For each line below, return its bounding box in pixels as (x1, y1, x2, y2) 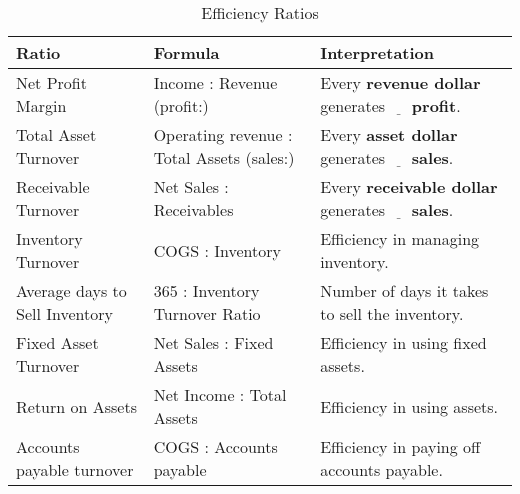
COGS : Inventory (153, 238, 281, 262)
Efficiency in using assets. (320, 394, 499, 418)
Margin (16, 94, 67, 117)
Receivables (153, 198, 234, 221)
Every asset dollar (320, 123, 458, 146)
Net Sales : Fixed (153, 331, 274, 354)
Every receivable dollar (320, 175, 498, 198)
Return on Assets (16, 394, 137, 418)
